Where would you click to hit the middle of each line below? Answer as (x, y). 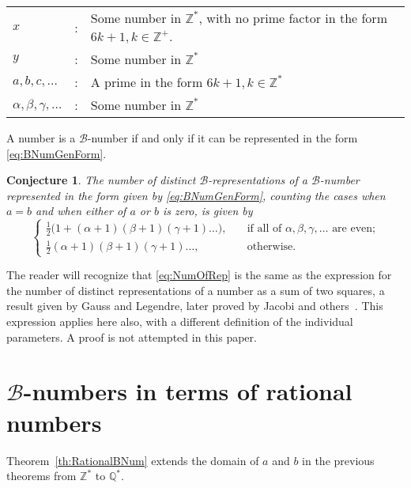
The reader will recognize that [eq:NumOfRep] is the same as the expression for (199, 275)
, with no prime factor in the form (293, 18)
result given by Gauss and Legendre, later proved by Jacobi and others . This (195, 306)
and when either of (81, 211)
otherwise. (271, 247)
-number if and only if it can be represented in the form (222, 138)
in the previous (338, 460)
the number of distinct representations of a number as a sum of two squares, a (196, 290)
